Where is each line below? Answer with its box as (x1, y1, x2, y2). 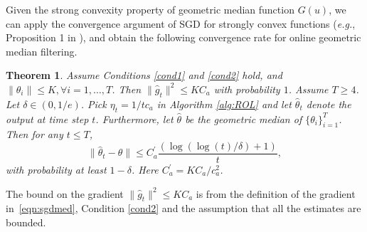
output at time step (6, 111, 89, 126)
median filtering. (6, 43, 78, 58)
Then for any (6, 127, 63, 142)
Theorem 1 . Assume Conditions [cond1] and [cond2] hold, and (6, 68, 282, 83)
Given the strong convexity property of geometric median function (6, 2, 294, 16)
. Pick (80, 96, 107, 111)
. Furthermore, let (95, 111, 174, 126)
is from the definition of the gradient (196, 186, 356, 201)
